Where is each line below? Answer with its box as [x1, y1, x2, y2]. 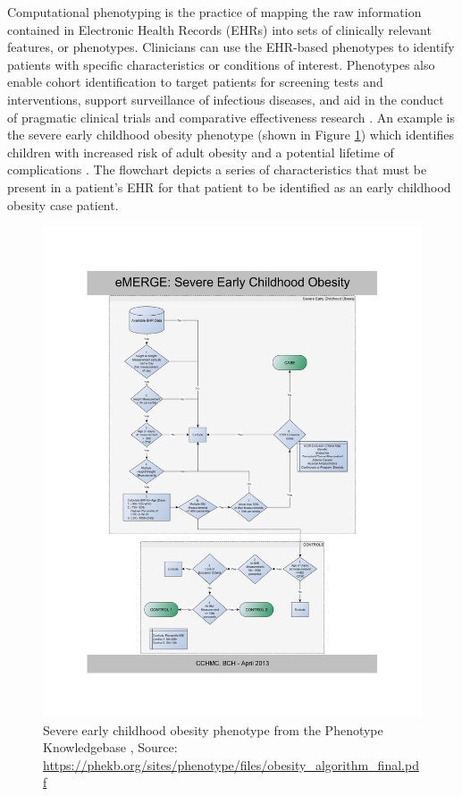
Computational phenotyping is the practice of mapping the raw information [7, 3, 422, 21]
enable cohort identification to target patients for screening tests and [7, 72, 383, 91]
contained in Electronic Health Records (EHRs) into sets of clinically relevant [7, 20, 432, 38]
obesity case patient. [7, 195, 119, 214]
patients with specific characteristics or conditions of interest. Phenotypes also [7, 55, 435, 73]
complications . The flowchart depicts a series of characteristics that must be [7, 160, 427, 179]
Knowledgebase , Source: [43, 738, 178, 757]
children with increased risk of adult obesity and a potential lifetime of [7, 142, 394, 161]
